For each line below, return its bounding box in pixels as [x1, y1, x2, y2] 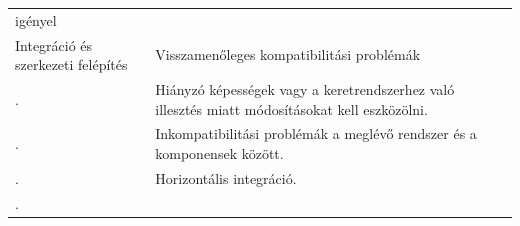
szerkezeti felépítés [15, 54, 128, 75]
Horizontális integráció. [155, 167, 297, 188]
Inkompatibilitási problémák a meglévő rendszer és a [155, 123, 477, 144]
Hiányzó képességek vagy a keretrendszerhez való [155, 79, 455, 100]
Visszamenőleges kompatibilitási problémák [155, 44, 421, 65]
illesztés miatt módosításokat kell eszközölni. [155, 98, 428, 119]
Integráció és [15, 34, 93, 55]
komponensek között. [155, 143, 284, 164]
